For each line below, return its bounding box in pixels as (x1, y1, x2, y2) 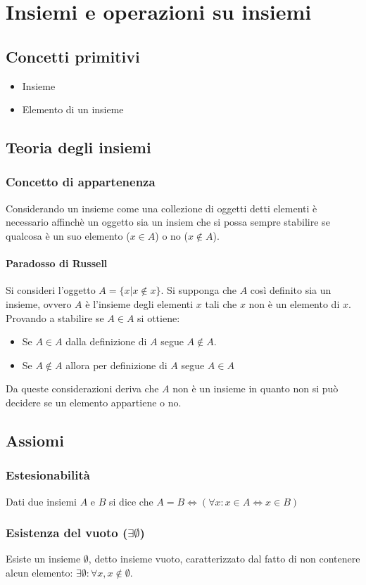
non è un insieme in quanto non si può (172, 381, 339, 396)
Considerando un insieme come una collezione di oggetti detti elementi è (6, 200, 317, 215)
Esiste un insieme (6, 551, 81, 566)
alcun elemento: (6, 565, 73, 579)
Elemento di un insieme (22, 102, 124, 117)
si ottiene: (137, 310, 180, 325)
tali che (205, 296, 237, 311)
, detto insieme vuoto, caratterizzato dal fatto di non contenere (88, 551, 360, 566)
